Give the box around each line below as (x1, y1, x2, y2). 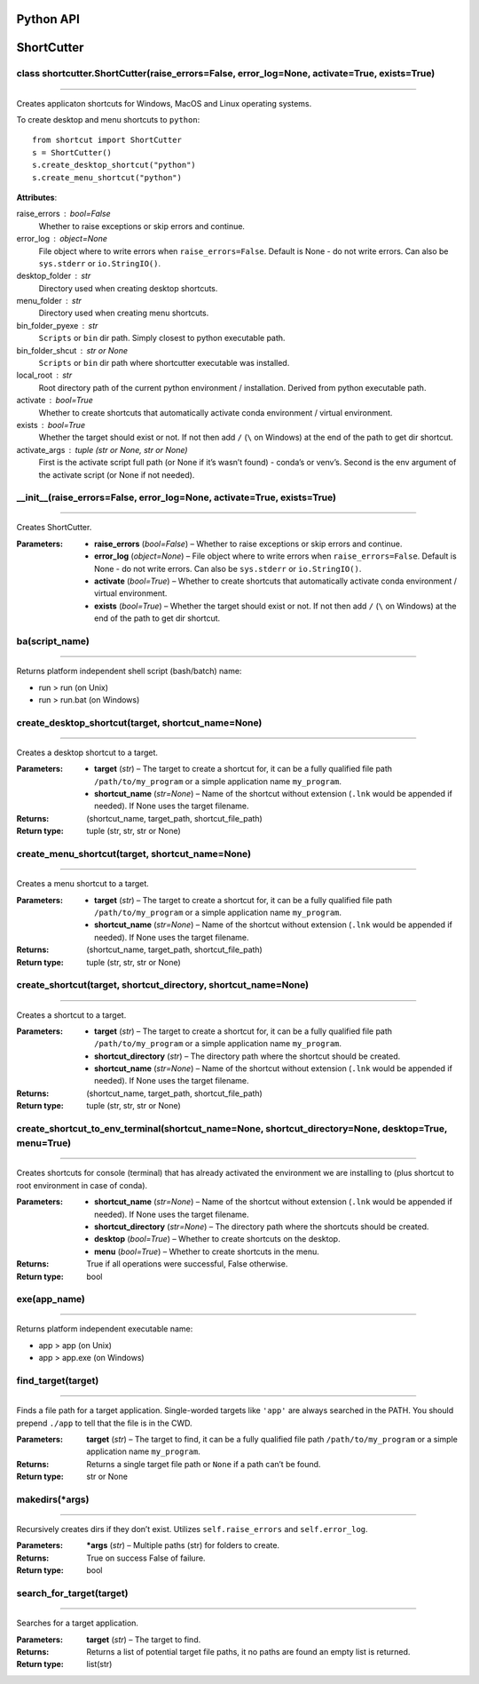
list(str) (86, 1659, 113, 1670)
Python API (16, 12, 80, 27)
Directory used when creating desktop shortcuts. (38, 282, 218, 293)
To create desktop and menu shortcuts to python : (16, 114, 200, 124)
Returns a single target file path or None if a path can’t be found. (86, 1458, 321, 1469)
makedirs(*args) (16, 1493, 90, 1505)
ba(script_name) (16, 635, 90, 647)
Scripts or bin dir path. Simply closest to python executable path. (38, 333, 286, 344)
